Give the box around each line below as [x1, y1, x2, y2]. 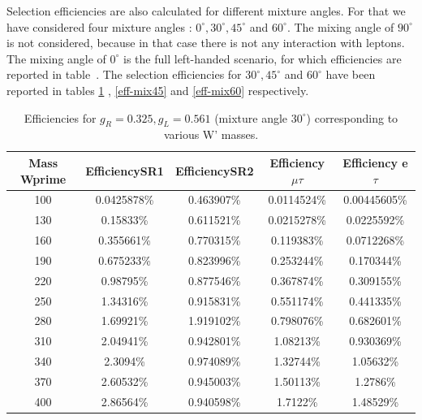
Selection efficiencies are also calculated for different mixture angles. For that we [6, 2, 406, 19]
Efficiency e [342, 154, 408, 171]
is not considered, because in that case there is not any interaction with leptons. [6, 34, 405, 51]
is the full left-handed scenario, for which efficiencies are [123, 50, 402, 67]
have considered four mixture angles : [6, 18, 192, 35]
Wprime [20, 170, 67, 187]
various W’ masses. [163, 126, 259, 143]
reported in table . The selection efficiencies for [6, 66, 242, 83]
